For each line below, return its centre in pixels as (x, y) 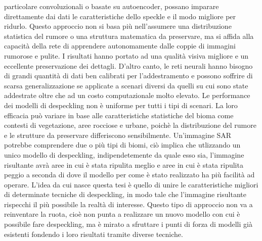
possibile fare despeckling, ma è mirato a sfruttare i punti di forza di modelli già (128, 224)
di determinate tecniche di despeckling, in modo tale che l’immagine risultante (125, 194)
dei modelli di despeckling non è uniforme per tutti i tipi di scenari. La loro (121, 105)
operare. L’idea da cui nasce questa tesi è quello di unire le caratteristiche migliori (131, 184)
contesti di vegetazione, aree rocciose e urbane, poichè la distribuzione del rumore (130, 125)
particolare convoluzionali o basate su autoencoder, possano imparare (112, 6)
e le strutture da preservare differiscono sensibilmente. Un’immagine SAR (118, 135)
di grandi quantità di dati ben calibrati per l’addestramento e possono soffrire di (128, 76)
